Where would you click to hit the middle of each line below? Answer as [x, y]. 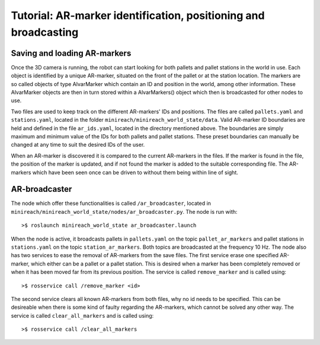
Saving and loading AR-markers [71, 53]
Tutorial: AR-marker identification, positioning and [138, 15]
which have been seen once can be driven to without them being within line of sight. [135, 172]
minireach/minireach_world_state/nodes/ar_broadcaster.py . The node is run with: [124, 211]
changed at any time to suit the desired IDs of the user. [78, 145]
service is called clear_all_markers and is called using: [82, 315]
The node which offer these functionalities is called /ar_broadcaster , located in [111, 203]
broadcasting [45, 32]
